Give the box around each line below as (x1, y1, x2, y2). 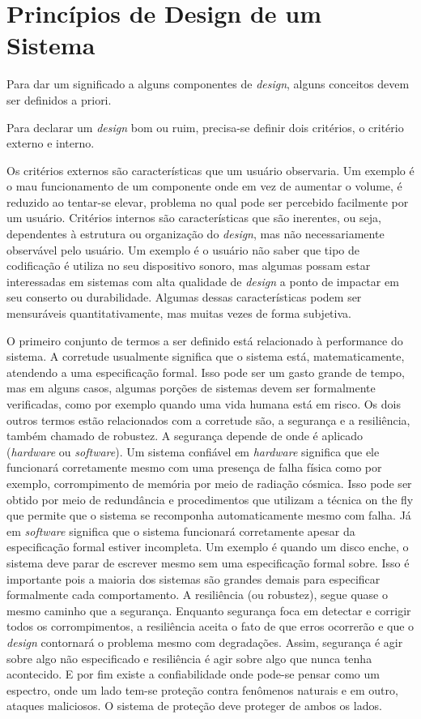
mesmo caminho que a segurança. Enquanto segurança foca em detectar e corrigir (6, 601, 411, 618)
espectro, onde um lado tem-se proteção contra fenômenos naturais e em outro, (6, 681, 398, 698)
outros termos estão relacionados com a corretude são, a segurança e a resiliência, (6, 411, 410, 428)
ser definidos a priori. (6, 91, 112, 108)
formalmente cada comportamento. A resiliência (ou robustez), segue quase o (6, 586, 388, 603)
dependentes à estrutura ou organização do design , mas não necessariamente (6, 225, 385, 242)
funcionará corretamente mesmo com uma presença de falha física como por (6, 459, 382, 476)
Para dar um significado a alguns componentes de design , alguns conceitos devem (6, 75, 410, 92)
